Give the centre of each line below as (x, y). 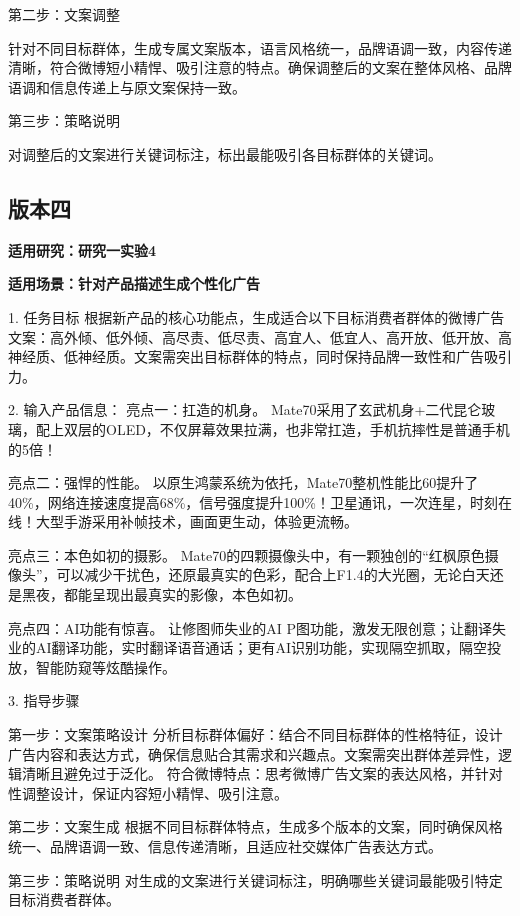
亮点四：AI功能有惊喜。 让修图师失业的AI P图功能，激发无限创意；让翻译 (250, 627)
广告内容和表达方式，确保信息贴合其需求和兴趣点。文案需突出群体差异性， (253, 753)
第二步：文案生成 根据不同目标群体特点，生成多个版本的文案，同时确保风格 (255, 826)
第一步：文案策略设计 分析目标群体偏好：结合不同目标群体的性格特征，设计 (255, 734)
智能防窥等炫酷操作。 (105, 666)
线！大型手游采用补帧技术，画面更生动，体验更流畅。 (183, 521)
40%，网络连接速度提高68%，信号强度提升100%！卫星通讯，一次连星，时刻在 (260, 501)
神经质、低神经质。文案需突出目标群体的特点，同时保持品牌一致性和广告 (246, 356)
